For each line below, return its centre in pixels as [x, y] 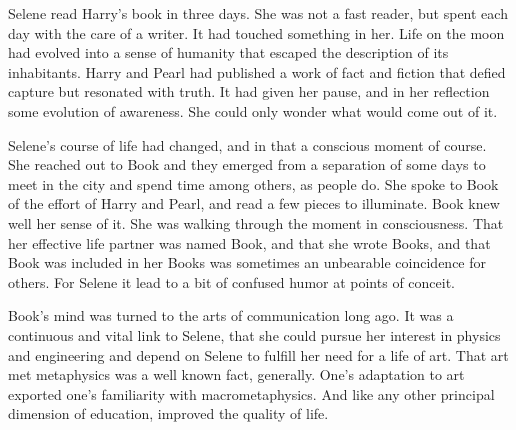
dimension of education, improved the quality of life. [168, 413]
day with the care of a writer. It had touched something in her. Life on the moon [256, 32]
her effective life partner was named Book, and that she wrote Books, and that [249, 242]
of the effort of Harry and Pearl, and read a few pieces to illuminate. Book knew [254, 203]
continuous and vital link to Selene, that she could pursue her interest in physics [254, 334]
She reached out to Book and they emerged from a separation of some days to [247, 164]
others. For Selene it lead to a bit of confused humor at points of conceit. [231, 281]
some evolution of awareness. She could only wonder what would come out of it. [253, 110]
